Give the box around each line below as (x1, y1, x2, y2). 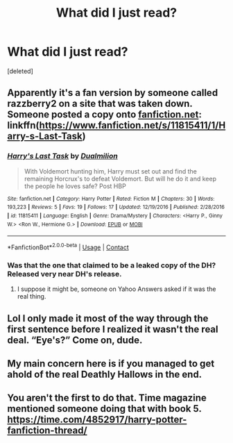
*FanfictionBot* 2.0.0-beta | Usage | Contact (7, 242, 130, 251)
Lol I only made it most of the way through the (7, 312, 209, 324)
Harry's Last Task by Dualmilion (7, 151, 118, 161)
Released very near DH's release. (7, 269, 122, 278)
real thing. (17, 292, 46, 301)
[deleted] (7, 67, 33, 75)
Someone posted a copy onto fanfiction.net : (7, 109, 202, 121)
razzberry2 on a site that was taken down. (7, 98, 193, 110)
